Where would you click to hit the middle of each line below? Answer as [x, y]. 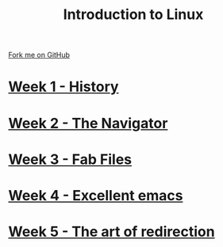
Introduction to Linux [133, 15]
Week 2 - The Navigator [88, 123]
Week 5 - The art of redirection [112, 232]
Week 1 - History [63, 87]
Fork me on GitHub [39, 55]
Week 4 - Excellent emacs [96, 195]
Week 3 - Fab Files [70, 159]
